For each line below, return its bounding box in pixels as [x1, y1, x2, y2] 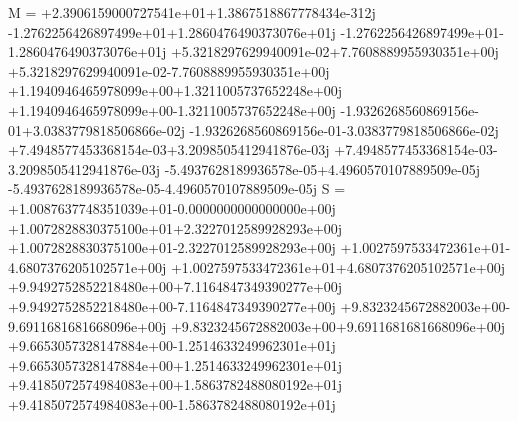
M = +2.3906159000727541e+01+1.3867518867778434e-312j [8, 2, 376, 22]
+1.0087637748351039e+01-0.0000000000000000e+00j [8, 197, 336, 218]
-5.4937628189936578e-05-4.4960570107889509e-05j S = [8, 178, 346, 199]
